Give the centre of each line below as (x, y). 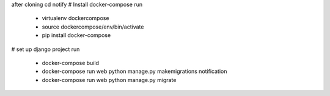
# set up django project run (46, 49)
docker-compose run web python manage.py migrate (109, 80)
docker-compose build (70, 63)
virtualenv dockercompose (75, 18)
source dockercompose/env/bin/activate (93, 27)
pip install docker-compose (76, 35)
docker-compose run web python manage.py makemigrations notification (134, 71)
